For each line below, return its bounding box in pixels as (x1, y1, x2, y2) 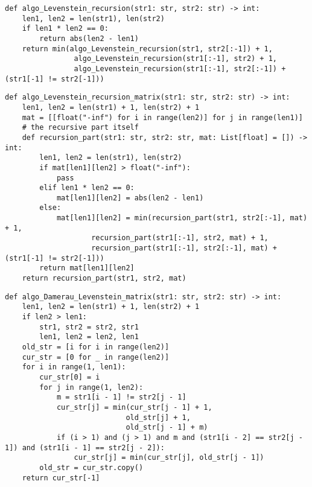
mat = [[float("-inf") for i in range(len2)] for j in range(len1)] (22, 113, 303, 122)
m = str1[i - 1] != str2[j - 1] (56, 393, 186, 402)
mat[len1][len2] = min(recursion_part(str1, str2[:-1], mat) (56, 214, 308, 223)
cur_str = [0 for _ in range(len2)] (22, 352, 170, 361)
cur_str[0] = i (39, 372, 100, 381)
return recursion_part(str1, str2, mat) (22, 274, 186, 283)
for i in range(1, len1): (22, 363, 126, 372)
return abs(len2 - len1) (39, 34, 139, 43)
